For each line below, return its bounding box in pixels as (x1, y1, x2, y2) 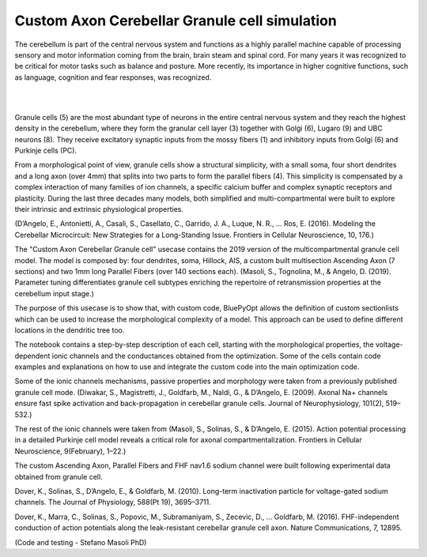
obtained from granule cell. (14, 472, 103, 481)
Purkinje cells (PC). (14, 146, 77, 156)
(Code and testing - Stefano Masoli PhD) (14, 537, 147, 547)
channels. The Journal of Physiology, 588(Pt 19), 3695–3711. (14, 498, 211, 507)
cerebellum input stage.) (14, 288, 95, 298)
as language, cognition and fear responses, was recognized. (14, 72, 212, 82)
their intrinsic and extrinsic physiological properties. (14, 205, 183, 214)
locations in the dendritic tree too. (14, 325, 125, 335)
